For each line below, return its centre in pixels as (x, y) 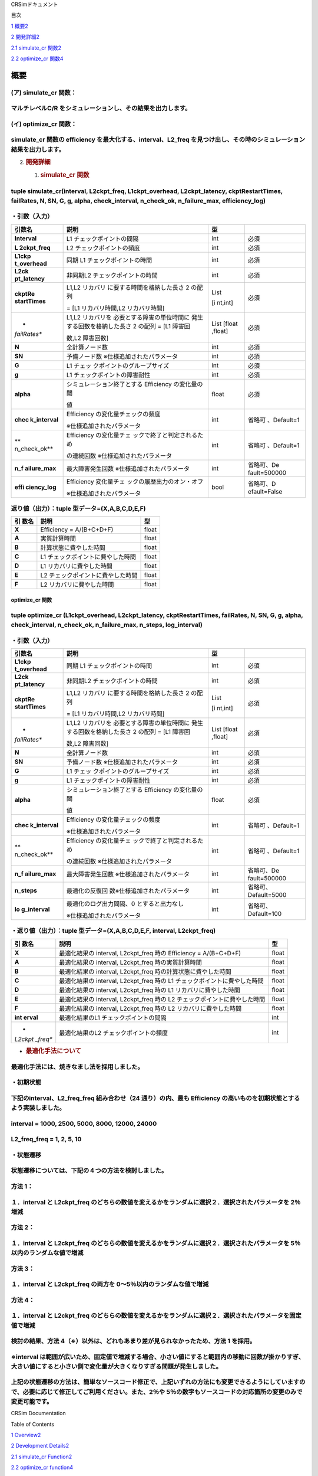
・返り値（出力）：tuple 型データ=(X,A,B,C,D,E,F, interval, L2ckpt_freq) (113, 931)
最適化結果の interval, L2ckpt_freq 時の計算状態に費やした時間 (145, 971)
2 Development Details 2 (40, 1446)
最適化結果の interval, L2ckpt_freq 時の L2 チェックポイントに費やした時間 (162, 999)
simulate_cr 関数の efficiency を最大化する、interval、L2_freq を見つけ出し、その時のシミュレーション (158, 140)
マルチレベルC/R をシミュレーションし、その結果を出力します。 (101, 108)
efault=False (265, 491)
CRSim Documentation (38, 1413)
